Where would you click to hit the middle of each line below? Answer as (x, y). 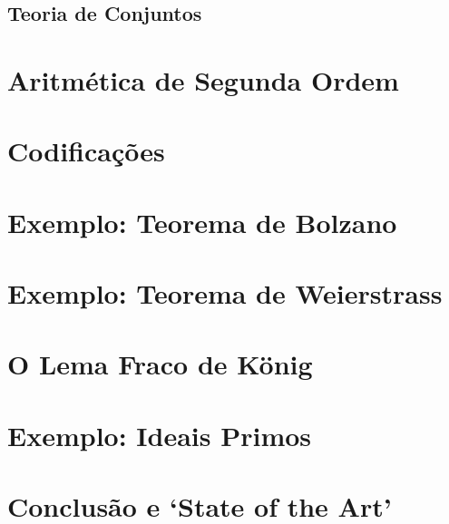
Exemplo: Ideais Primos (160, 435)
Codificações (86, 151)
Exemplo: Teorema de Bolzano (202, 222)
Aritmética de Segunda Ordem (203, 79)
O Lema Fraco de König (160, 364)
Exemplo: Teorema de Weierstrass (225, 293)
